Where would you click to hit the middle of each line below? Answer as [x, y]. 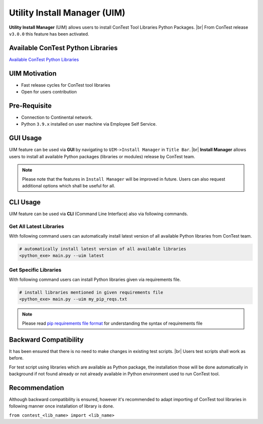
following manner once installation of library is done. [62, 406]
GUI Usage [26, 138]
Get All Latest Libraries [37, 226]
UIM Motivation [33, 73]
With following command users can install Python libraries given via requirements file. [95, 279]
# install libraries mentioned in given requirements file [91, 293]
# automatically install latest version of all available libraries [103, 249]
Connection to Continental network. [57, 117]
